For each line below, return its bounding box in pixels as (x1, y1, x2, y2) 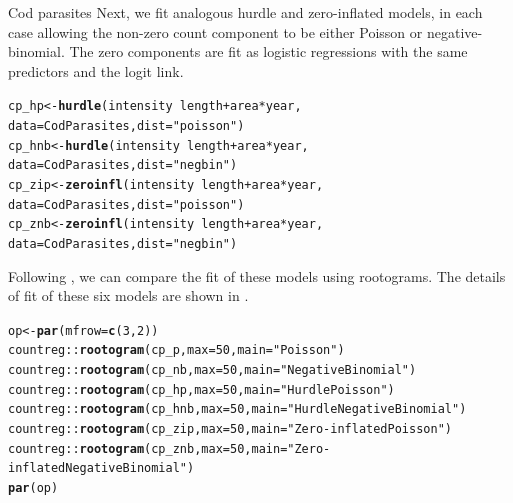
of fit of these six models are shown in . (8, 285, 249, 306)
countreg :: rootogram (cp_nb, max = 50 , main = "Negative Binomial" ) (8, 363, 417, 378)
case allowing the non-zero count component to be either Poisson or (8, 21, 423, 42)
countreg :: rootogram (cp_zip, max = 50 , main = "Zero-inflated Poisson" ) (8, 422, 452, 437)
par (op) (8, 481, 59, 496)
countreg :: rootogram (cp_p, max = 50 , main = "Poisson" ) (8, 343, 345, 358)
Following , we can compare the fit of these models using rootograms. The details (8, 265, 506, 286)
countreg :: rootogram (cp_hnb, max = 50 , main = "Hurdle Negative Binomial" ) (8, 402, 467, 417)
